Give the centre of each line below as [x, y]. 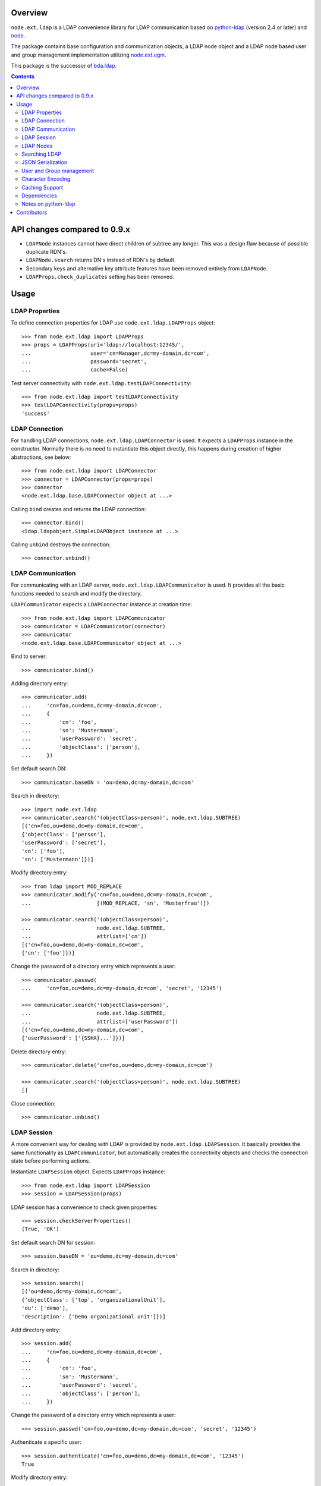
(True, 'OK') [40, 1229]
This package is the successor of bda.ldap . [64, 66]
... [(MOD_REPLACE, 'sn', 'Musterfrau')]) [116, 903]
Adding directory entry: [40, 683]
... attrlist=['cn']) [84, 936]
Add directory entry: [36, 1330]
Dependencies [40, 196]
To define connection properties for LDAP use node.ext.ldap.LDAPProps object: [113, 323]
